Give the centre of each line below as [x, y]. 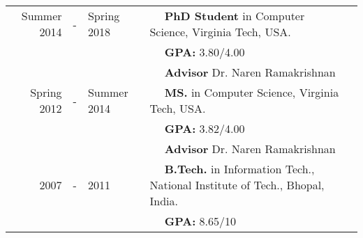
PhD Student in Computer [235, 16]
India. [164, 201]
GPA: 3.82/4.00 [205, 128]
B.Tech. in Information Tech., [239, 169]
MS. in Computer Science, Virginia [252, 92]
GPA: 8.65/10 [200, 221]
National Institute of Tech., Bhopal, [237, 185]
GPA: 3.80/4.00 [205, 52]
